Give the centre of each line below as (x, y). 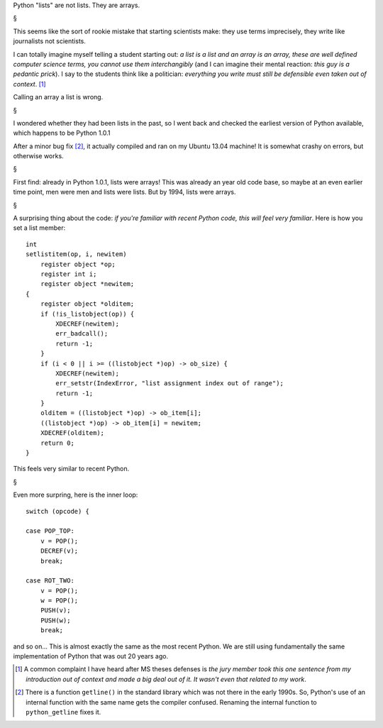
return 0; (57, 443)
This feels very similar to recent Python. (71, 469)
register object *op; (78, 264)
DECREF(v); (59, 551)
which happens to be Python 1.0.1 (62, 133)
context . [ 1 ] (29, 84)
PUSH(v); (55, 611)
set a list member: (39, 228)
